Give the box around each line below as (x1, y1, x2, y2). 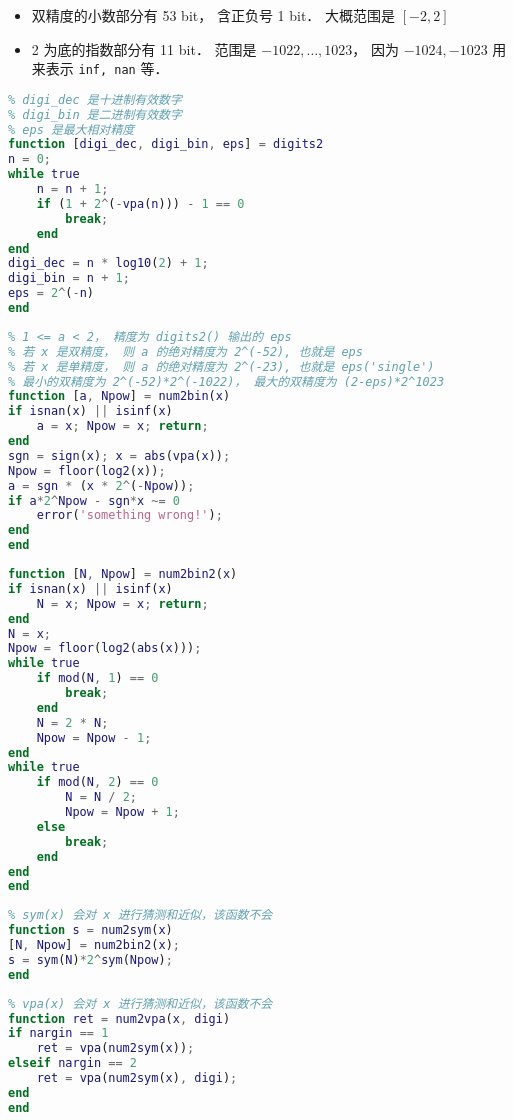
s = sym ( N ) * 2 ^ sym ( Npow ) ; (8, 952, 173, 967)
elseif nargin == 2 (8, 1056, 137, 1071)
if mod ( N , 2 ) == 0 (36, 775, 159, 790)
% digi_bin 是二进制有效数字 (8, 107, 182, 122)
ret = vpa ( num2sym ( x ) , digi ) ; (36, 1071, 238, 1086)
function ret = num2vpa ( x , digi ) (8, 1011, 231, 1026)
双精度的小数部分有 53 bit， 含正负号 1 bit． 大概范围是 (31, 5, 396, 25)
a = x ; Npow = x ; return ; (36, 419, 209, 434)
